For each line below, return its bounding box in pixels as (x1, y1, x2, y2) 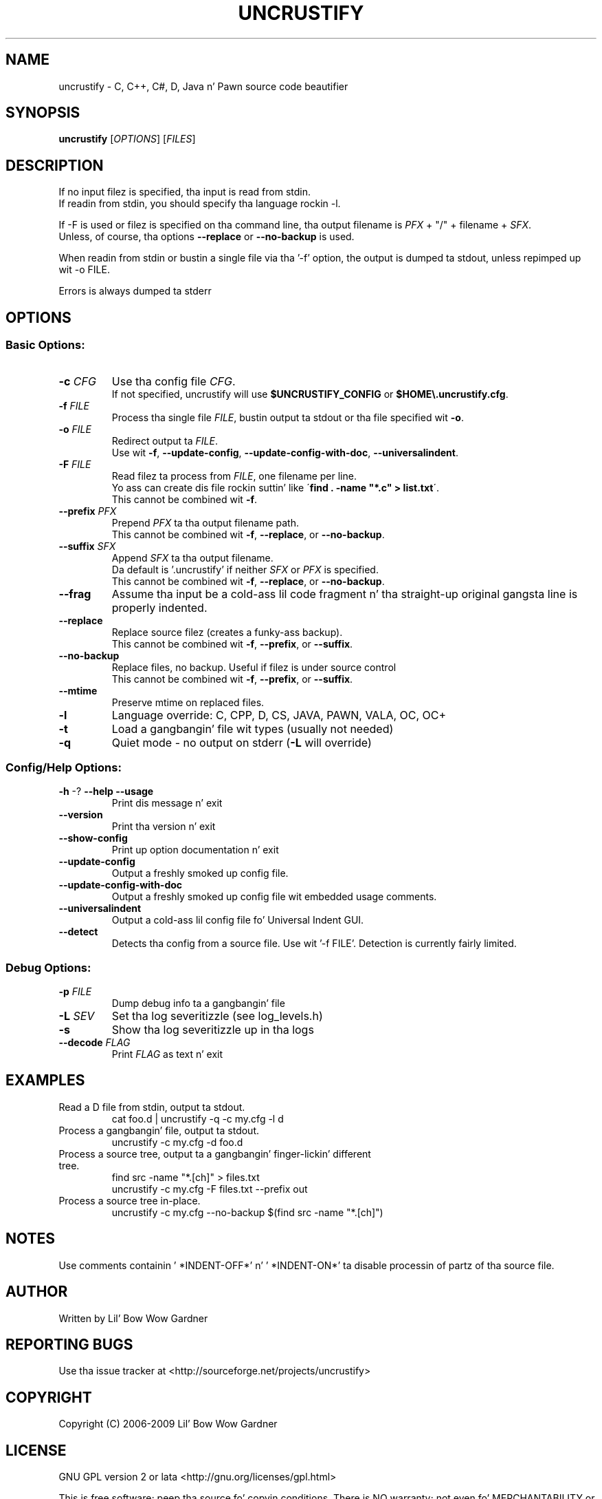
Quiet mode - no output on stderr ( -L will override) (111, 735, 372, 749)
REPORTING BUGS (5, 1335, 133, 1353)
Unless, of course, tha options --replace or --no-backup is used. (58, 231, 355, 243)
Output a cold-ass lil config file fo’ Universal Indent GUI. (111, 914, 364, 926)
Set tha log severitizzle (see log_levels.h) (111, 1009, 323, 1023)
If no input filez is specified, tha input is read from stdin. (58, 186, 311, 198)
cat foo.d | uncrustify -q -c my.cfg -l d (111, 1112, 284, 1125)
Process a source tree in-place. (58, 1194, 201, 1206)
